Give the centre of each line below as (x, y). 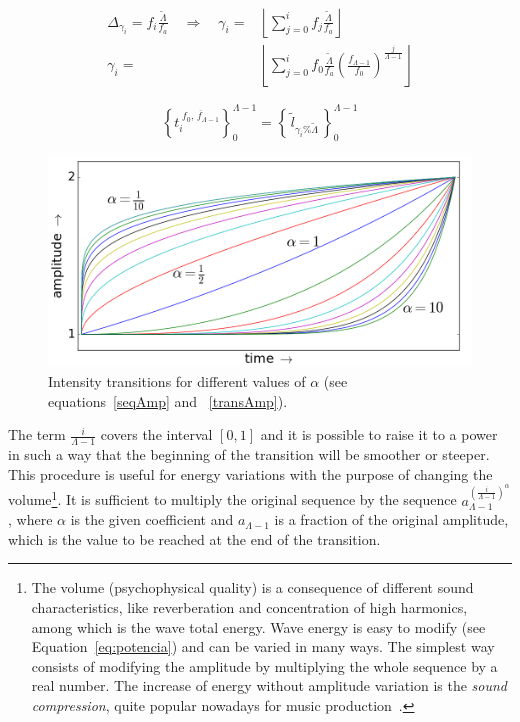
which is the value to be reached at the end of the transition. (194, 538)
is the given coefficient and (152, 519)
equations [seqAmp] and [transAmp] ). (168, 400)
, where (30, 519)
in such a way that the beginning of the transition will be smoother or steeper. (249, 453)
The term (37, 434)
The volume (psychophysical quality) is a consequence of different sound (252, 587)
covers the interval (156, 434)
